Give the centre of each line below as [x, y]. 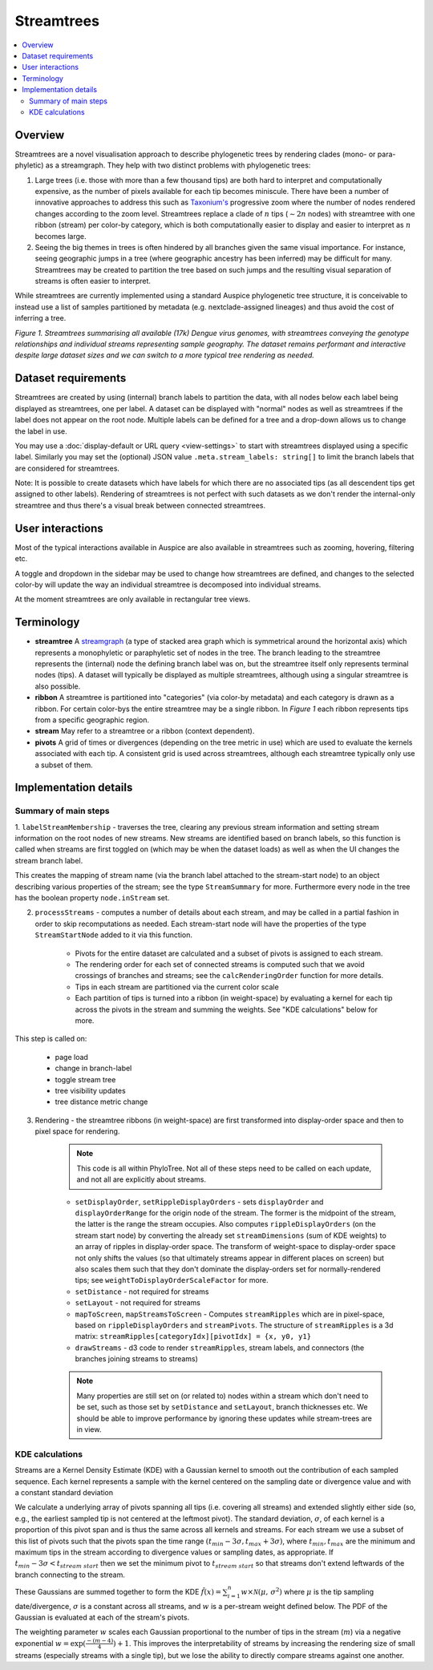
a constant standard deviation [64, 1492]
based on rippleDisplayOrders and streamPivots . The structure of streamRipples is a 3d [234, 1325]
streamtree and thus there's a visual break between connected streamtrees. [140, 505]
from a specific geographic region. [92, 720]
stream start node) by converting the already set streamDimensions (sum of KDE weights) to [231, 1235]
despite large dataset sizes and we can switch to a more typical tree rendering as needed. [164, 355]
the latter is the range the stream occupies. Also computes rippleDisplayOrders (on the [225, 1224]
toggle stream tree [85, 1079]
